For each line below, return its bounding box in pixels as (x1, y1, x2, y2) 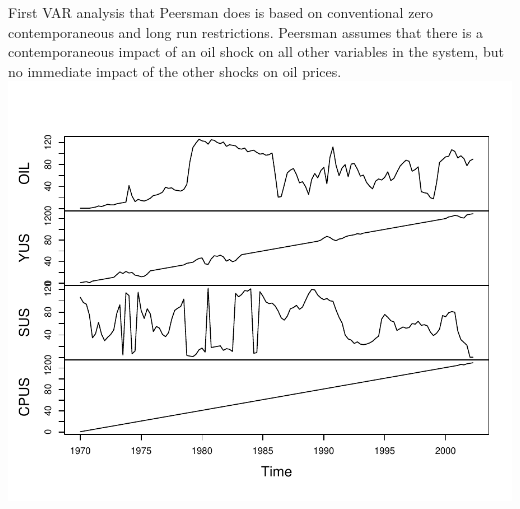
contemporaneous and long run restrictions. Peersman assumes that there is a (8, 21, 484, 42)
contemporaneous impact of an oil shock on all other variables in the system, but (8, 41, 504, 62)
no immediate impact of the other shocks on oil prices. (8, 60, 342, 81)
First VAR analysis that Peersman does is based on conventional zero (8, 2, 434, 22)
